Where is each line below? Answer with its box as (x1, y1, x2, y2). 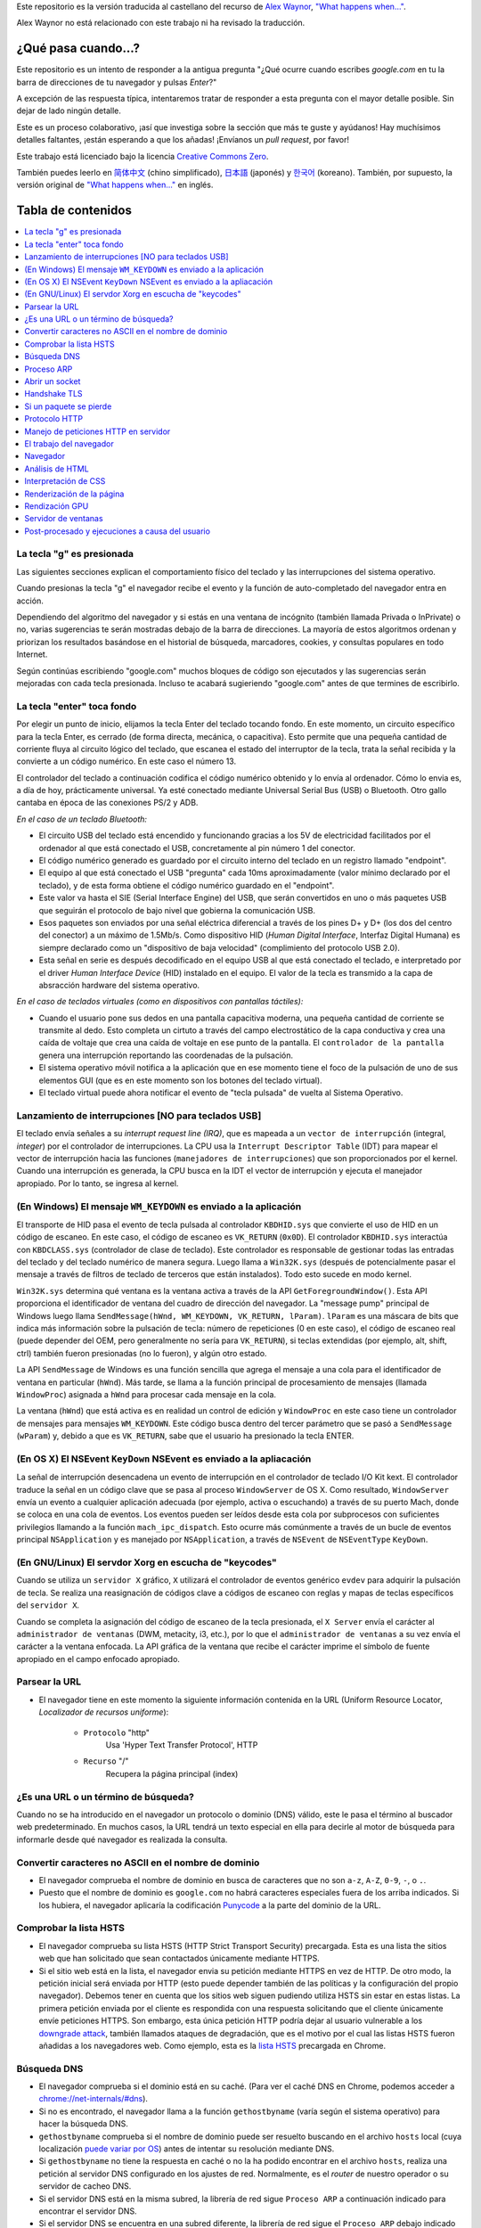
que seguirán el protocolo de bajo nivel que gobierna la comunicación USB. (38, 905, 316, 915)
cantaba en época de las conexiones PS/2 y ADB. (16, 798, 199, 808)
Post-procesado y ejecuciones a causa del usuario (24, 526, 211, 537)
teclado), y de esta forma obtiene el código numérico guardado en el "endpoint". (38, 880, 335, 890)
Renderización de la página (24, 488, 125, 499)
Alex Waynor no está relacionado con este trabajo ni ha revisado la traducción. (16, 18, 306, 29)
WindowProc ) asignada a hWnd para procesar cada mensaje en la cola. (16, 1388, 276, 1399)
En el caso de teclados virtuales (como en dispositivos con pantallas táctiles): (16, 996, 304, 1007)
